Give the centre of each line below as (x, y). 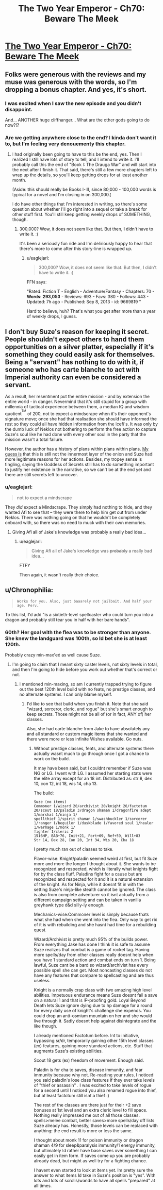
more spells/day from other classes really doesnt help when (94, 955)
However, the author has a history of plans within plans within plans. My (77, 449)
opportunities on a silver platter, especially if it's (80, 347)
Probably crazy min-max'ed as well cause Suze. (53, 655)
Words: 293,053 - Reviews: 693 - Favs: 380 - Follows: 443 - (88, 297)
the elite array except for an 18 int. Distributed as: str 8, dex (93, 778)
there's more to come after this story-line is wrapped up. (76, 249)
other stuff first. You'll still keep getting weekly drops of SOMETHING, (81, 215)
